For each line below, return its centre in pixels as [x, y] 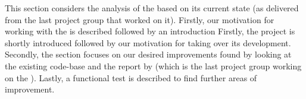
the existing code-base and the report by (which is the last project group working [153, 66]
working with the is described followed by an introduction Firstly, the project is [150, 31]
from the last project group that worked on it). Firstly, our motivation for [140, 19]
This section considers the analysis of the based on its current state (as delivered [152, 8]
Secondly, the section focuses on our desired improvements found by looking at [148, 54]
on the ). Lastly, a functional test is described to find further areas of [131, 77]
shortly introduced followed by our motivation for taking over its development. [148, 42]
